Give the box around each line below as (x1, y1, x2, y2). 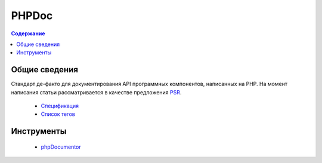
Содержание (11, 30, 45, 37)
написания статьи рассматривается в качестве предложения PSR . (11, 88, 182, 96)
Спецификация (41, 102, 79, 110)
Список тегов (41, 110, 76, 118)
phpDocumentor (41, 143, 82, 150)
